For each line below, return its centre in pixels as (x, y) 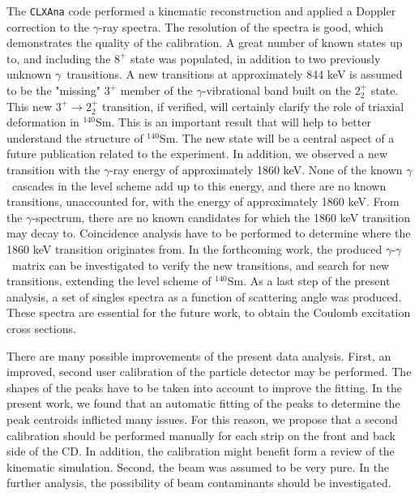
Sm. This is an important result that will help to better (233, 122)
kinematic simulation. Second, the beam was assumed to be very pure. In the (198, 466)
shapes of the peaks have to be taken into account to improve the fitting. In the (204, 387)
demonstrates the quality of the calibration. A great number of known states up (205, 43)
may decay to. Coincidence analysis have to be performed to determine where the (209, 233)
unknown (29, 74)
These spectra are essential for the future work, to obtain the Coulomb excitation (209, 312)
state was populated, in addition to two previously (256, 58)
